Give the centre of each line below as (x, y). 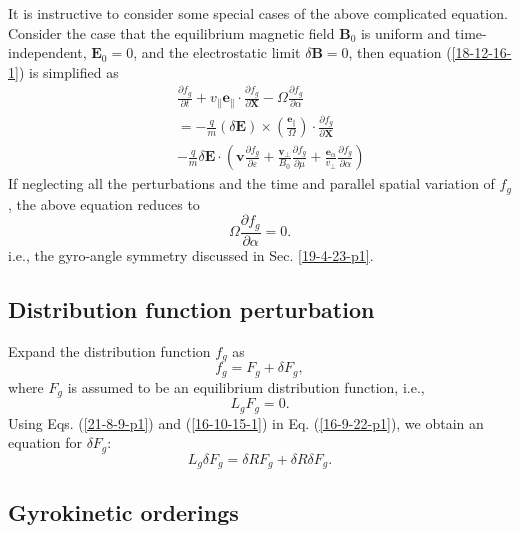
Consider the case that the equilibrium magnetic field (171, 32)
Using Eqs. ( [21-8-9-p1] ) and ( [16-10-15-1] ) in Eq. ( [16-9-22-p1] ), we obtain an (246, 422)
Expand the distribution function (109, 350)
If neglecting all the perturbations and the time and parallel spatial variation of (251, 183)
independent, (47, 52)
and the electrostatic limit (221, 52)
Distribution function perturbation (191, 308)
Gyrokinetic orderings (123, 512)
